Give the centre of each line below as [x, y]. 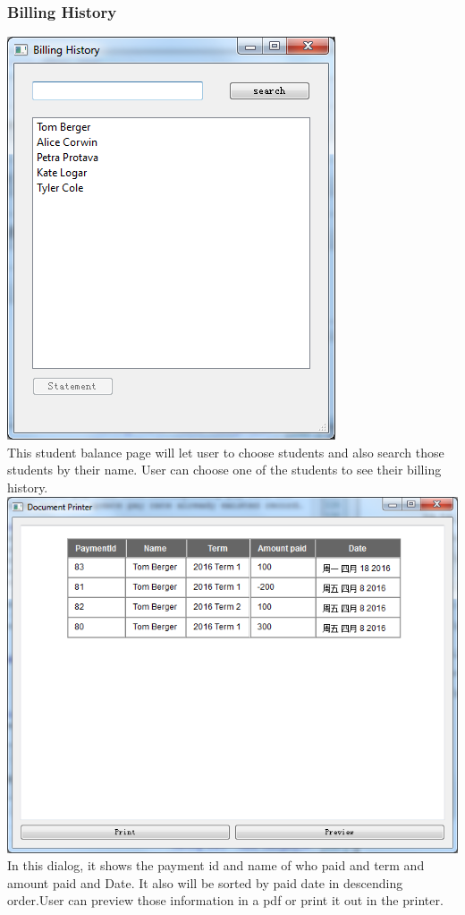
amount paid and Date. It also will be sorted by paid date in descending [205, 882]
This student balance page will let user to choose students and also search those [226, 452]
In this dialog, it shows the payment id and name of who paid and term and [216, 865]
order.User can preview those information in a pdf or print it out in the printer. [225, 900]
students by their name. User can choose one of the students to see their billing [224, 470]
